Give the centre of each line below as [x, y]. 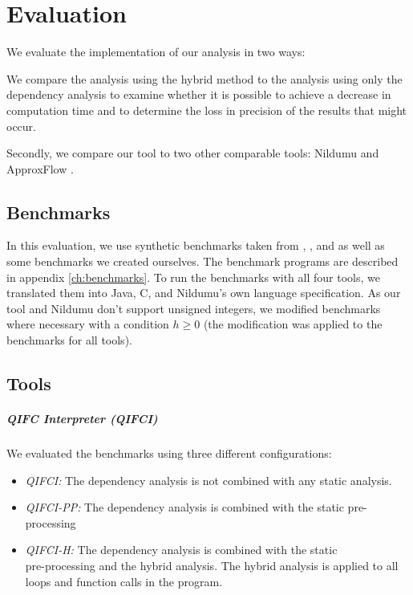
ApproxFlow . [40, 168]
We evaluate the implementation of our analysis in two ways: [156, 52]
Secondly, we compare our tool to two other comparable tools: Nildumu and [193, 153]
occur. [21, 126]
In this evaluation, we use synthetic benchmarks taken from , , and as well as [196, 245]
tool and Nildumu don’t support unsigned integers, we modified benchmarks [194, 308]
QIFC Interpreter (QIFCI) [82, 419]
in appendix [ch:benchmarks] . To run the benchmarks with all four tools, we [193, 277]
